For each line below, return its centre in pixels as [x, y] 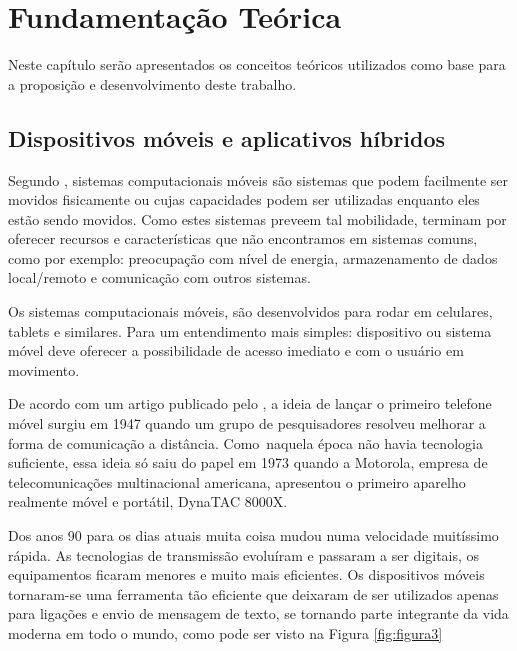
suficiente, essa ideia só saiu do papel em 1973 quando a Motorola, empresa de [248, 462]
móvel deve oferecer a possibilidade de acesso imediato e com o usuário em [236, 350]
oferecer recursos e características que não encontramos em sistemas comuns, [243, 238]
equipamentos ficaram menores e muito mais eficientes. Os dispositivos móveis [246, 574]
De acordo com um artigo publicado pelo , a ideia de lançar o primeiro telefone [250, 403]
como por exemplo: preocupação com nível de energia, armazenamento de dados [253, 257]
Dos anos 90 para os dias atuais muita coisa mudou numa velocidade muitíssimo [253, 535]
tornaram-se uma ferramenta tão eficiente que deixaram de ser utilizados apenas [253, 593]
